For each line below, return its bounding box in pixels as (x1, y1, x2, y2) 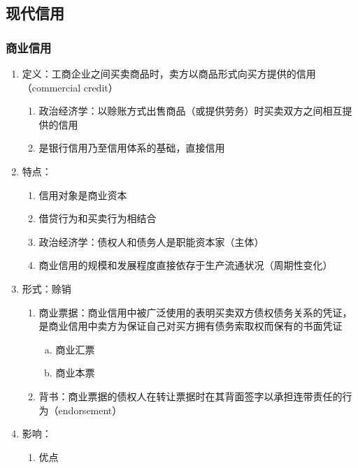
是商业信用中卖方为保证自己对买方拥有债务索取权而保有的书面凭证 (38, 319, 343, 333)
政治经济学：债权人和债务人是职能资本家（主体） (38, 234, 264, 249)
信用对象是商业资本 (38, 187, 127, 202)
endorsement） (58, 402, 122, 417)
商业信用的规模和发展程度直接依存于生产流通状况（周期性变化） (38, 258, 333, 272)
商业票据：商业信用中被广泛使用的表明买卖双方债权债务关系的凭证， (38, 305, 352, 319)
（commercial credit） (22, 80, 118, 94)
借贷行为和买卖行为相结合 (38, 211, 157, 226)
